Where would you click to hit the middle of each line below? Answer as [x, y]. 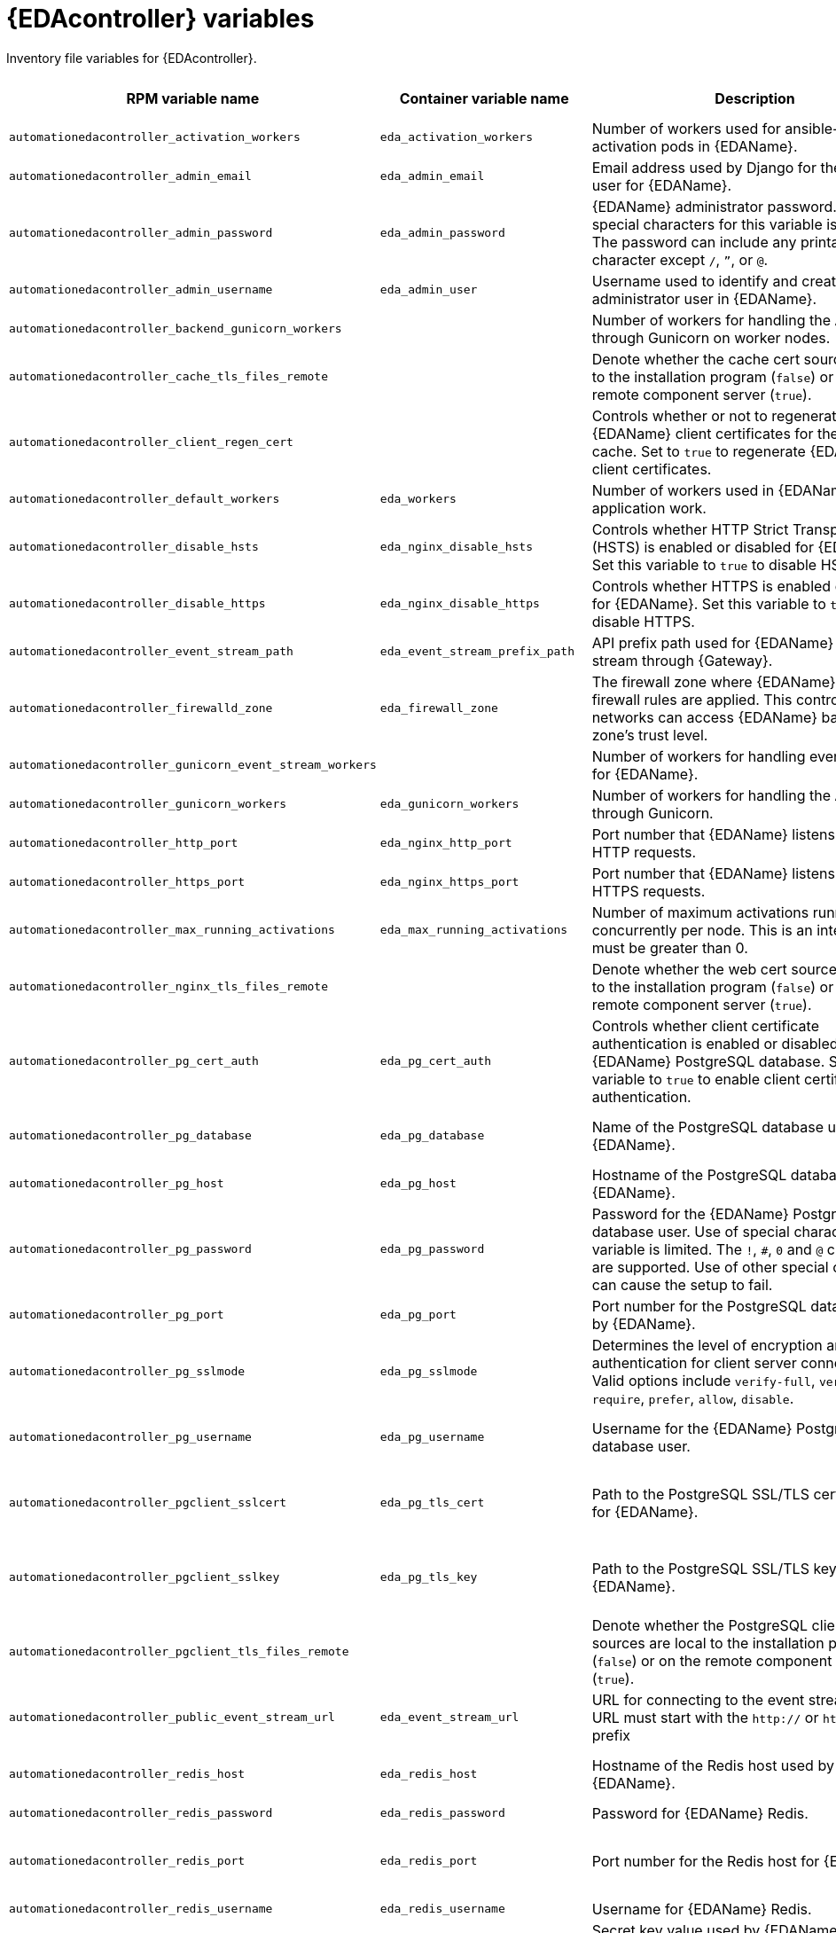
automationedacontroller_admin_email [130, 176]
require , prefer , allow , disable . [693, 1398]
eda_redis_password [442, 1813]
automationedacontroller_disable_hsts [134, 547]
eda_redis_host [429, 1774]
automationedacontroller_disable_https [137, 604]
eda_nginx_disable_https [460, 604]
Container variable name [484, 98]
